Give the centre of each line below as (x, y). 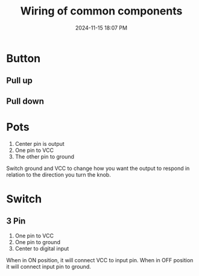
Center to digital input (42, 248)
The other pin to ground (44, 156)
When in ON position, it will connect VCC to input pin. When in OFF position (100, 260)
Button (24, 58)
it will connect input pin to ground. (49, 266)
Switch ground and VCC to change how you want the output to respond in (98, 168)
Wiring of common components (101, 11)
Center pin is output (39, 143)
